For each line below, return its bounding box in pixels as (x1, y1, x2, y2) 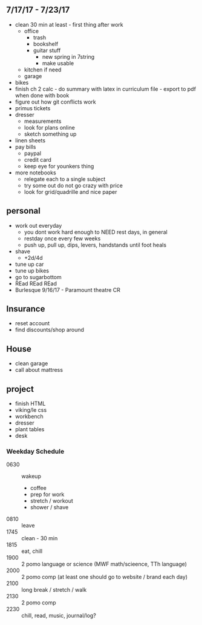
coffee (30, 484, 47, 492)
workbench (15, 413, 44, 420)
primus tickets (15, 104, 51, 111)
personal (6, 206, 41, 216)
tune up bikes (15, 266, 50, 274)
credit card (24, 156, 51, 163)
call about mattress (15, 366, 64, 374)
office (24, 27, 39, 35)
